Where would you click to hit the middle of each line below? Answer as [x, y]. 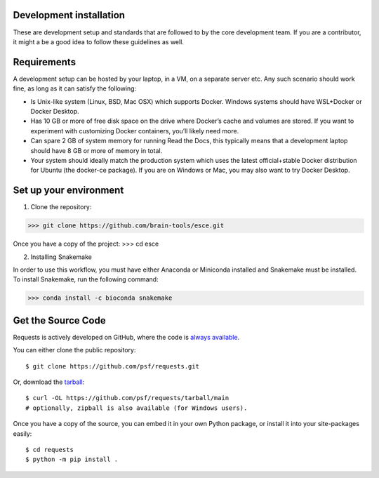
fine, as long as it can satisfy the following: [75, 88]
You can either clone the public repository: [74, 350]
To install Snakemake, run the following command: [86, 279]
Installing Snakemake [61, 257]
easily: [22, 433]
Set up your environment [68, 191]
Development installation [69, 15]
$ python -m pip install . [72, 459]
